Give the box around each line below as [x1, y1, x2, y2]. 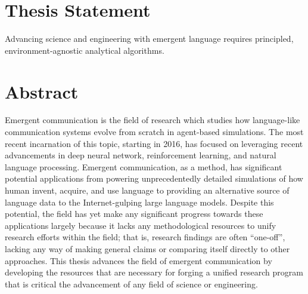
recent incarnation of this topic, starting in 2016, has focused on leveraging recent [5, 137, 303, 149]
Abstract [5, 79, 79, 103]
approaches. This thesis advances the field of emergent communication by [5, 254, 272, 267]
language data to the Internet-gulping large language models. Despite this [5, 195, 274, 208]
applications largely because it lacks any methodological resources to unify [5, 219, 276, 231]
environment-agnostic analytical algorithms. [5, 44, 164, 56]
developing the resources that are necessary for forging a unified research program [5, 266, 303, 278]
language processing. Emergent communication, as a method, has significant [5, 160, 282, 173]
